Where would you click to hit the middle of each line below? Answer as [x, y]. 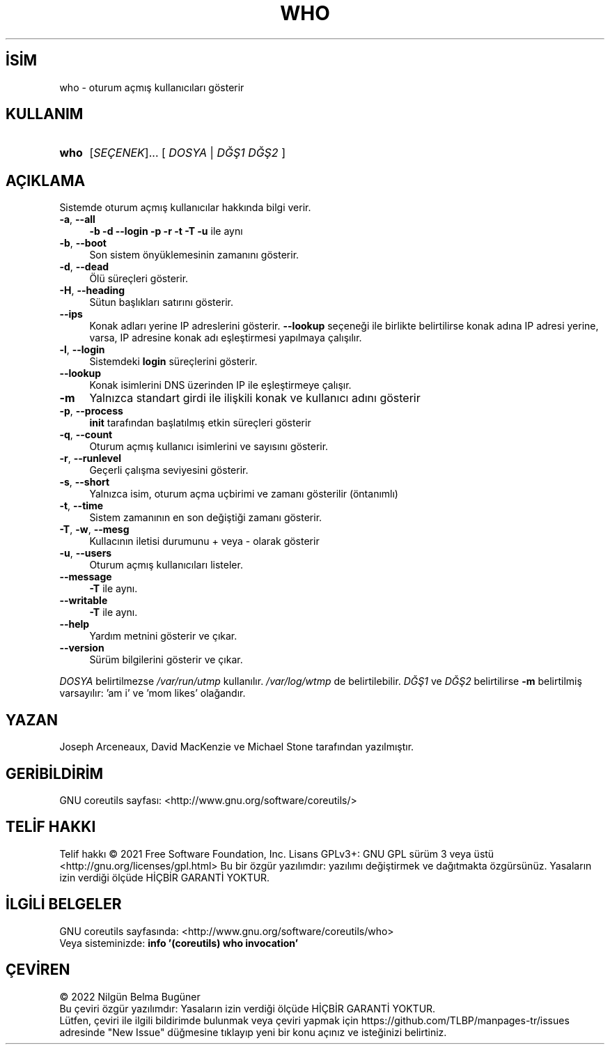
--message [86, 577]
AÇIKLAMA [46, 180]
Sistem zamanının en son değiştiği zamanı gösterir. [206, 518]
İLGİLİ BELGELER [64, 904]
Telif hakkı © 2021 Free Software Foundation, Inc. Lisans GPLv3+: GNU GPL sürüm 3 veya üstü [277, 854]
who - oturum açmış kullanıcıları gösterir [152, 87]
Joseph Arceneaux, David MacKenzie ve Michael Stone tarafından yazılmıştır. [237, 747]
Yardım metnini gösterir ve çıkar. [163, 636]
